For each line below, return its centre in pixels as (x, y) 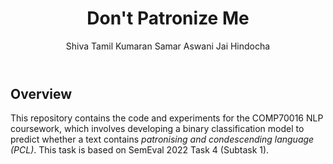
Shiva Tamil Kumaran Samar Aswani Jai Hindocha (168, 46)
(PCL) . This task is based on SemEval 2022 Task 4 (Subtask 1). (140, 150)
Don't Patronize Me (168, 18)
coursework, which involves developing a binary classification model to (157, 129)
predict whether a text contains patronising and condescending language (162, 139)
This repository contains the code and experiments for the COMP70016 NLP (167, 118)
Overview (41, 93)
